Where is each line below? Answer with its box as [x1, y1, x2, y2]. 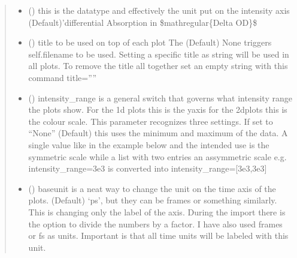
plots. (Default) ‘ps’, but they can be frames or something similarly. [28, 194, 277, 206]
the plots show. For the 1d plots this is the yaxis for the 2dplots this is [28, 103, 287, 116]
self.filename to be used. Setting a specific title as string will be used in [28, 47, 289, 60]
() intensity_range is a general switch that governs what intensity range [28, 91, 292, 104]
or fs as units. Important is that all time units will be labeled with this [28, 229, 289, 242]
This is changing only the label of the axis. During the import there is [28, 205, 286, 218]
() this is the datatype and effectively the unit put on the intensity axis [28, 4, 290, 16]
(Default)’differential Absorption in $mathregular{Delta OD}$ [28, 16, 257, 28]
